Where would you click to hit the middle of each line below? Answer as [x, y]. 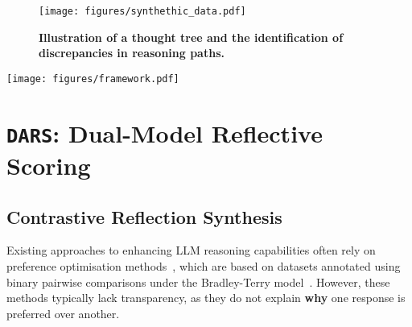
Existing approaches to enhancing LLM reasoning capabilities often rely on [191, 250]
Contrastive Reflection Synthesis [144, 216]
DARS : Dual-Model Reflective [165, 132]
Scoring [49, 165]
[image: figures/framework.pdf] [93, 79]
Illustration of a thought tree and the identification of [191, 37]
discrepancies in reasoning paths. [132, 53]
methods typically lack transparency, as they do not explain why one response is [206, 298]
